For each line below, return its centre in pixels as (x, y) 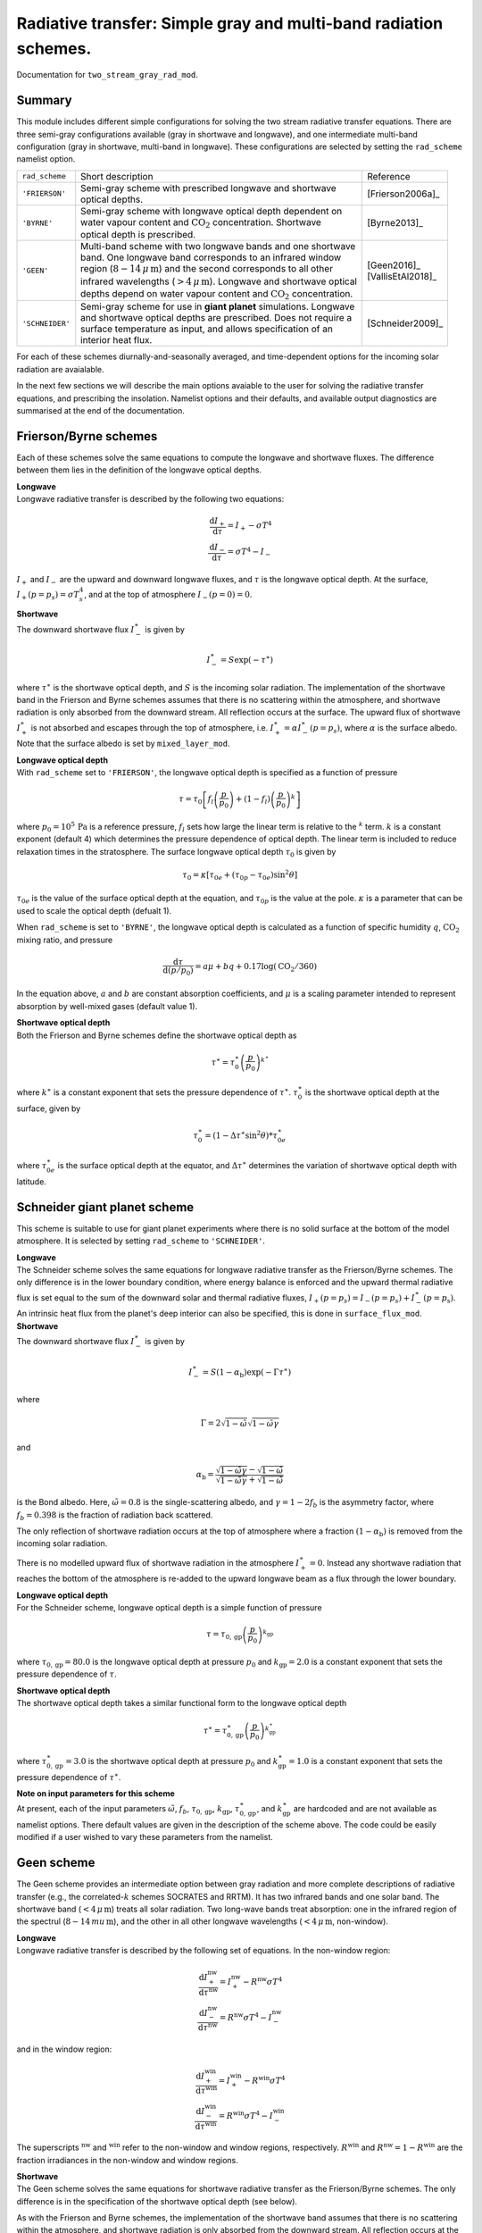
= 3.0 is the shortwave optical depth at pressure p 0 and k (172, 1762)
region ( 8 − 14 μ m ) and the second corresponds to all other (207, 269)
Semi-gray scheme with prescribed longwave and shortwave (208, 188)
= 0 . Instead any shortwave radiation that (385, 1562)
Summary (44, 100)
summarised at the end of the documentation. (100, 410)
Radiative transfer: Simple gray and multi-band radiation (230, 23)
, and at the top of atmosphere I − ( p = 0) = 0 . (168, 595)
